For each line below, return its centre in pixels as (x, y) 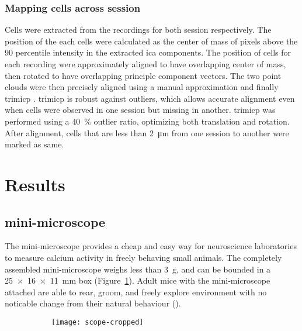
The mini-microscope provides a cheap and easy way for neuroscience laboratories (151, 246)
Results (35, 184)
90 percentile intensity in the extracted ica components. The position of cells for (148, 52)
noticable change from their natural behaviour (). (93, 303)
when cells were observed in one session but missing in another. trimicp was (140, 110)
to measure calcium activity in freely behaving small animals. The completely (143, 257)
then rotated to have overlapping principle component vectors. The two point (143, 75)
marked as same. (34, 144)
